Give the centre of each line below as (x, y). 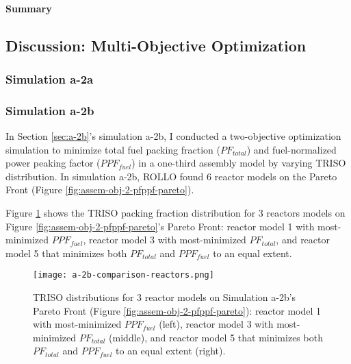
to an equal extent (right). (171, 351)
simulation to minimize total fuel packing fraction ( (113, 149)
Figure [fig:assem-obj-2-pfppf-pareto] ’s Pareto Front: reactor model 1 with (160, 226)
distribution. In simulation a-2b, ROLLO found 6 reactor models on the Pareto (171, 176)
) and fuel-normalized (291, 149)
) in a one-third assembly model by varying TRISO (239, 163)
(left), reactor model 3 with (216, 324)
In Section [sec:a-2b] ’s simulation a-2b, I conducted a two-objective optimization (173, 136)
